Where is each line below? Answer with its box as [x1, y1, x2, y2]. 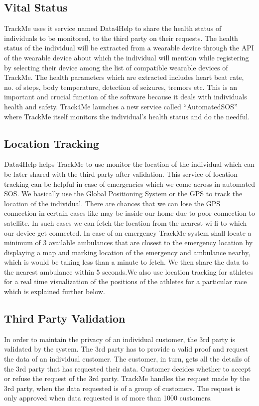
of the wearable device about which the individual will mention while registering [4, 52, 249, 62]
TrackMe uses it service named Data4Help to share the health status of [4, 23, 222, 33]
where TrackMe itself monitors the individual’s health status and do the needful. [4, 111, 250, 121]
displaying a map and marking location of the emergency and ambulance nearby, [4, 247, 251, 257]
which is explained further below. [4, 286, 105, 297]
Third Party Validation [4, 311, 126, 326]
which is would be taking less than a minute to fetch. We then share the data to [4, 257, 249, 267]
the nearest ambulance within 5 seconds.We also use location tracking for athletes [4, 266, 254, 277]
